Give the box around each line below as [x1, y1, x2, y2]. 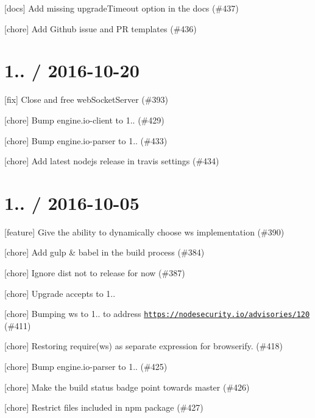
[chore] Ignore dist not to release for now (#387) [4, 266, 185, 279]
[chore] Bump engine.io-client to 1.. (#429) [4, 113, 165, 126]
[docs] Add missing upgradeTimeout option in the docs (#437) [4, 2, 239, 14]
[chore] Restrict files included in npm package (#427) [4, 401, 204, 414]
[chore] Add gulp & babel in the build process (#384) [4, 246, 205, 259]
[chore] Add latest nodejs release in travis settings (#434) [4, 155, 219, 167]
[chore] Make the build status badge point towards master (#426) [4, 380, 250, 393]
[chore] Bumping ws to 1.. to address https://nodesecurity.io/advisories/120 [4, 307, 310, 320]
